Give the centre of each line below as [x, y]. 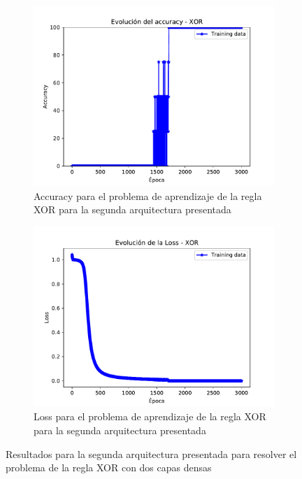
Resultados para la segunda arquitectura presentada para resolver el [151, 453]
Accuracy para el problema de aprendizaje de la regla [148, 195]
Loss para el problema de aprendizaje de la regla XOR [150, 416]
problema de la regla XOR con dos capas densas [109, 467]
